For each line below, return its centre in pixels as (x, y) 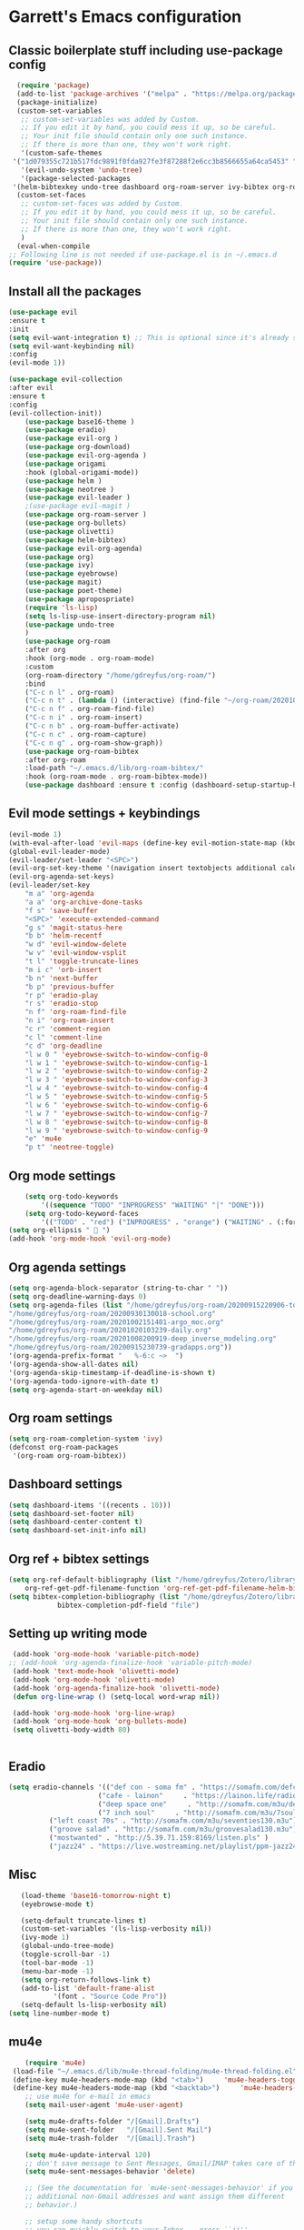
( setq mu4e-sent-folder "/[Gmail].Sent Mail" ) (118, 2130)
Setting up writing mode (78, 1633)
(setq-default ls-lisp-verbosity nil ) (94, 2005)
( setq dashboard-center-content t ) (76, 1522)
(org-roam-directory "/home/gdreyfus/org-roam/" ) (121, 675)
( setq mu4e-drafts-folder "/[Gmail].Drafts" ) (113, 2122)
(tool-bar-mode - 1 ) (57, 1963)
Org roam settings (61, 1417)
